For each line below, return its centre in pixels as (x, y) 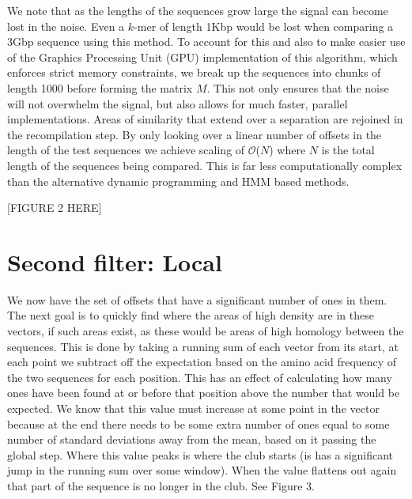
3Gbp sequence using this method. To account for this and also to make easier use (206, 42)
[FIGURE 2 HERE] (55, 208)
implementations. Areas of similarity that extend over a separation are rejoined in (205, 119)
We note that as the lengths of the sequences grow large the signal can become (198, 10)
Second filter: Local (115, 261)
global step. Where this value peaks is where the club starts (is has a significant (200, 454)
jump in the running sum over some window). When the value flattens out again (202, 470)
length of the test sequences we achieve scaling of (126, 150)
